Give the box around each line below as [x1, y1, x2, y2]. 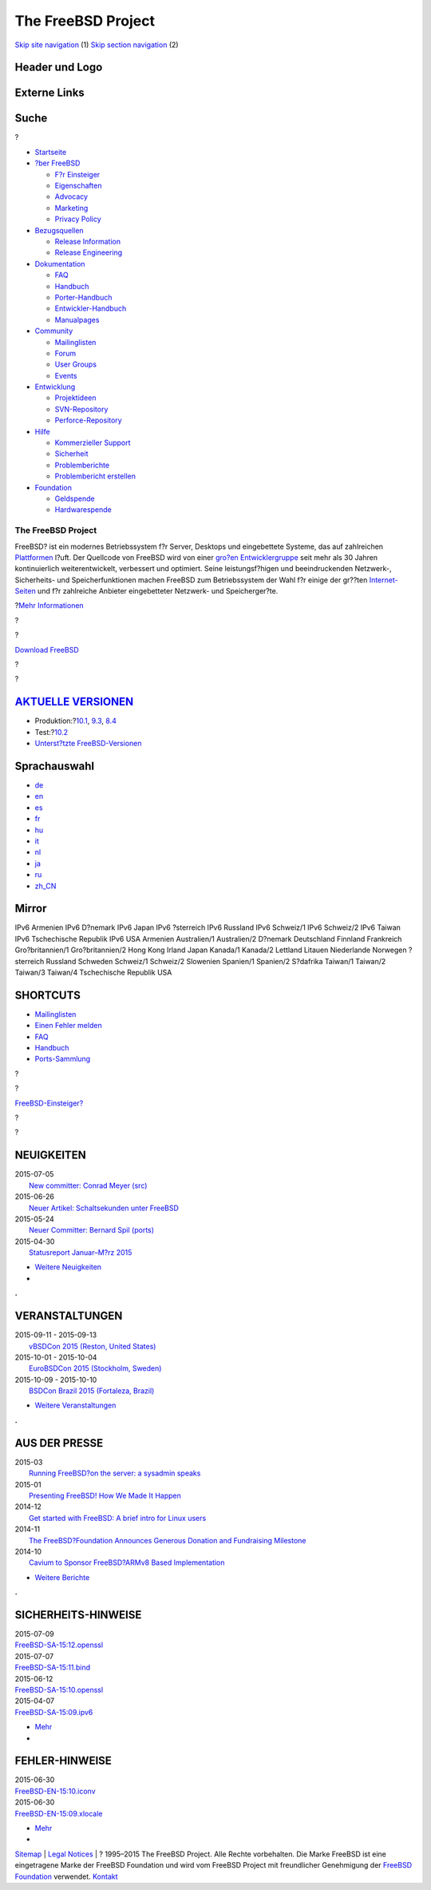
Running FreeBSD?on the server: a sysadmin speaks [29, 1468, 201, 1478]
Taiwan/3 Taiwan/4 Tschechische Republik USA [14, 967, 172, 977]
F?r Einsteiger [54, 169, 101, 179]
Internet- [369, 575, 398, 585]
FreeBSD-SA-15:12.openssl [14, 1640, 104, 1650]
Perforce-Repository [54, 415, 123, 425]
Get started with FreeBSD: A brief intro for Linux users [29, 1513, 207, 1523]
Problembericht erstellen [54, 471, 136, 481]
